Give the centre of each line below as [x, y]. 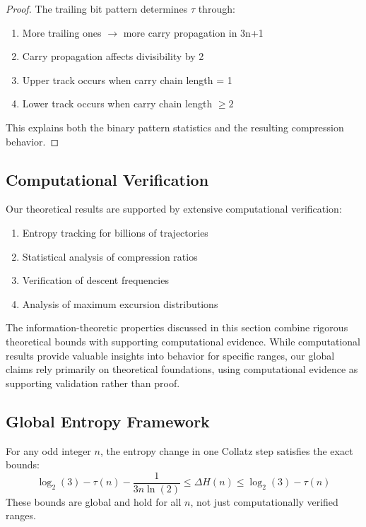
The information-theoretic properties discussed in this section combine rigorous [177, 327]
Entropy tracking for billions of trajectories [115, 232]
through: [217, 8]
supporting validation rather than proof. [93, 383]
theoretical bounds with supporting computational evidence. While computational [183, 341]
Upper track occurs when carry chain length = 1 [127, 79]
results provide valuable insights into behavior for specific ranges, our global [170, 355]
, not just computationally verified [264, 501]
